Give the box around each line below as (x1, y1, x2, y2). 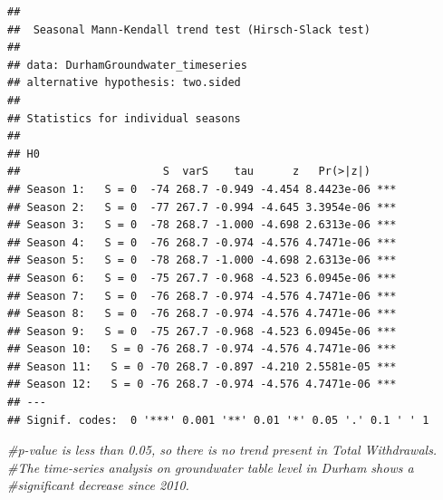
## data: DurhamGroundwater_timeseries (7, 58, 247, 72)
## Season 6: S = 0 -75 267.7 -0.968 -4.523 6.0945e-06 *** (7, 271, 397, 284)
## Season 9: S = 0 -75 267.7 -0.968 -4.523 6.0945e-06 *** (7, 324, 397, 338)
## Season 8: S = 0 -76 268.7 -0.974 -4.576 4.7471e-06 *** (7, 307, 397, 321)
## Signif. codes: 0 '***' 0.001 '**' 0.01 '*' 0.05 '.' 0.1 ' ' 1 (7, 413, 429, 427)
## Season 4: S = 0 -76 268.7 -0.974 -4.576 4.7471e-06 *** (7, 236, 397, 249)
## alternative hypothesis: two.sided (7, 76, 241, 90)
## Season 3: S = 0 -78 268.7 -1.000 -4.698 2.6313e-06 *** (7, 218, 397, 232)
